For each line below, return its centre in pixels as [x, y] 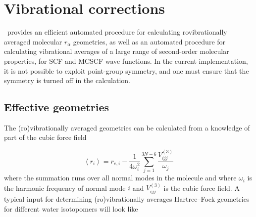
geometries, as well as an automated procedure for [149, 41]
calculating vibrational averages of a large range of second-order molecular [117, 51]
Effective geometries [57, 107]
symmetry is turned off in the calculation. [67, 80]
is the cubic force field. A [202, 188]
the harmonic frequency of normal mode [65, 188]
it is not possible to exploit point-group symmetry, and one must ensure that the [127, 70]
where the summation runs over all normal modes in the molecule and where [120, 178]
